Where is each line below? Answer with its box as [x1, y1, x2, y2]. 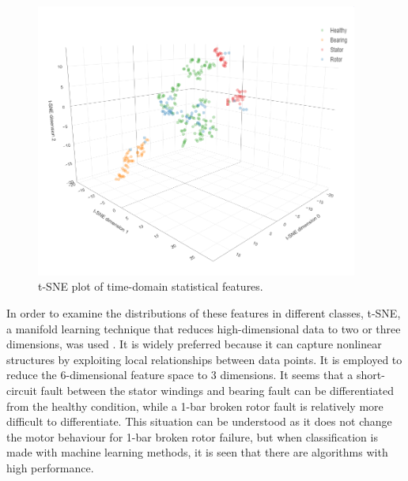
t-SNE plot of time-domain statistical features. [38, 278, 263, 295]
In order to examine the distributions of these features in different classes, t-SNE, [6, 305, 401, 321]
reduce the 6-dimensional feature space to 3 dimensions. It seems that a [6, 366, 353, 383]
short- [357, 366, 385, 383]
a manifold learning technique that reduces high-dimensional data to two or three [6, 320, 401, 336]
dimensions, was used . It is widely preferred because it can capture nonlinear [6, 336, 382, 352]
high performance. [6, 460, 94, 476]
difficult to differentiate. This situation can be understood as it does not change [6, 413, 392, 430]
